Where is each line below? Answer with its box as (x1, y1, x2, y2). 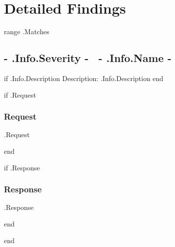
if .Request (4, 89, 36, 100)
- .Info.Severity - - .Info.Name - (4, 50, 172, 65)
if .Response (4, 162, 40, 172)
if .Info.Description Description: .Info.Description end (4, 73, 164, 83)
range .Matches (4, 26, 49, 37)
